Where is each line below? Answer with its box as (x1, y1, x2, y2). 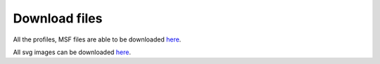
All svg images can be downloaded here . (13, 48, 132, 56)
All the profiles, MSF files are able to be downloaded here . (13, 35, 182, 44)
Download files (13, 11, 103, 26)
